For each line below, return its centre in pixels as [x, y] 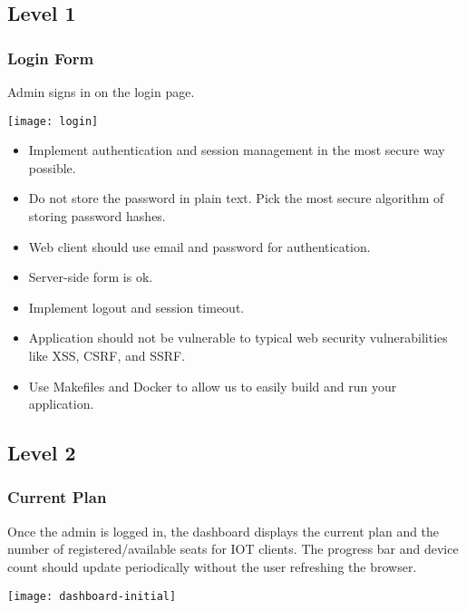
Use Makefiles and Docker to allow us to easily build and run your [213, 386]
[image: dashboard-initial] [92, 596]
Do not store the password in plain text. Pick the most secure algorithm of [236, 198]
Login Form [51, 58]
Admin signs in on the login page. [101, 92]
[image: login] [53, 121]
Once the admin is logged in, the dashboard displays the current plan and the [223, 531]
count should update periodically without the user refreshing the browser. [212, 566]
